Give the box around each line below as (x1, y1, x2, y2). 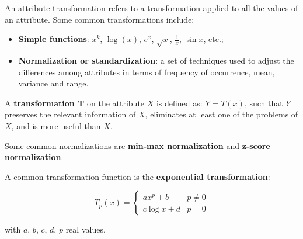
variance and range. (18, 77, 89, 89)
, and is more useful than (11, 119, 101, 131)
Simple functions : (18, 33, 89, 45)
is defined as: (156, 96, 203, 109)
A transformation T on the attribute (5, 96, 145, 109)
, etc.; (203, 33, 224, 45)
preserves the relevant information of (5, 108, 136, 120)
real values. (65, 223, 106, 235)
